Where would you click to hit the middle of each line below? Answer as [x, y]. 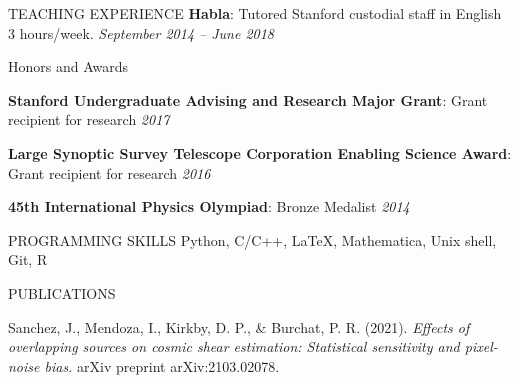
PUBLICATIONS [62, 292]
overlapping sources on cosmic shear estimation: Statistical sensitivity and [234, 346]
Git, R [28, 259]
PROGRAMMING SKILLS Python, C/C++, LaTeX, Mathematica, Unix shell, [252, 239]
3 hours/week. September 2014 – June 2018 [141, 32]
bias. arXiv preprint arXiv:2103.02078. [162, 365]
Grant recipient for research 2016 [109, 172]
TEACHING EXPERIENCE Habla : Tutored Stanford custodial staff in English [255, 13]
